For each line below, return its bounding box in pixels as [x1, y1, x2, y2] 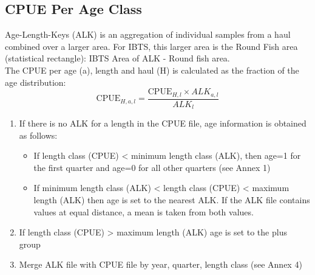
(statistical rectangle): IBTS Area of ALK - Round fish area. [5, 52, 230, 64]
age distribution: [5, 75, 66, 88]
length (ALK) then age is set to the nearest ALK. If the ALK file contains [33, 193, 310, 206]
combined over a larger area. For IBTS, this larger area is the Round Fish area [5, 40, 298, 52]
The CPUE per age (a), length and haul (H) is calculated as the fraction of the [5, 63, 299, 76]
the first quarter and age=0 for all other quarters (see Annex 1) [33, 161, 271, 173]
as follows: [19, 128, 58, 141]
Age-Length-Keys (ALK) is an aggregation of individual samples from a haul [5, 28, 291, 41]
